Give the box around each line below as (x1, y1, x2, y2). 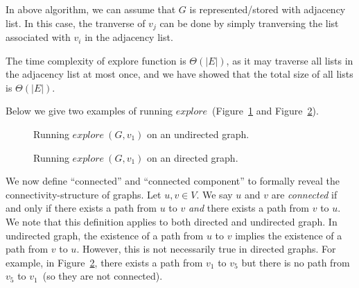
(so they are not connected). (42, 269, 163, 283)
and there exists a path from (188, 201, 310, 215)
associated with (6, 30, 71, 44)
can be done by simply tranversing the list (159, 15, 339, 30)
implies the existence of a (235, 228, 342, 242)
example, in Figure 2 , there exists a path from (6, 255, 203, 269)
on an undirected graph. (147, 127, 249, 142)
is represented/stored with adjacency (189, 2, 346, 16)
